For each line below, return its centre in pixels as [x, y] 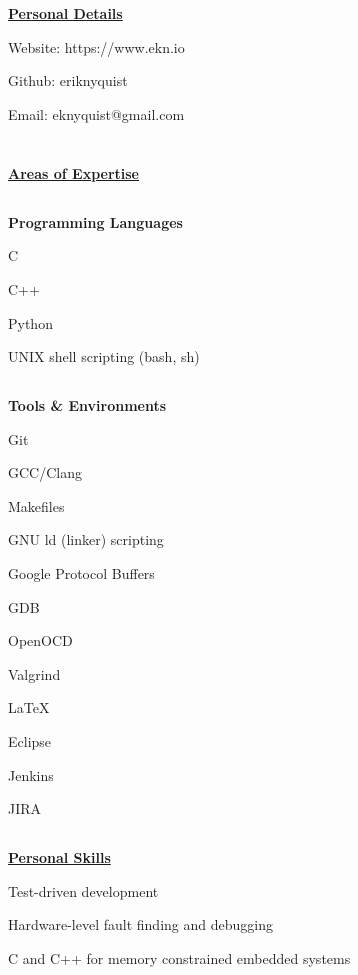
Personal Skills [59, 857]
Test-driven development [83, 890]
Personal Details [65, 13]
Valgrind [34, 673]
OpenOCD [40, 640]
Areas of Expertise [73, 172]
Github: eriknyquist [68, 80]
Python [30, 322]
